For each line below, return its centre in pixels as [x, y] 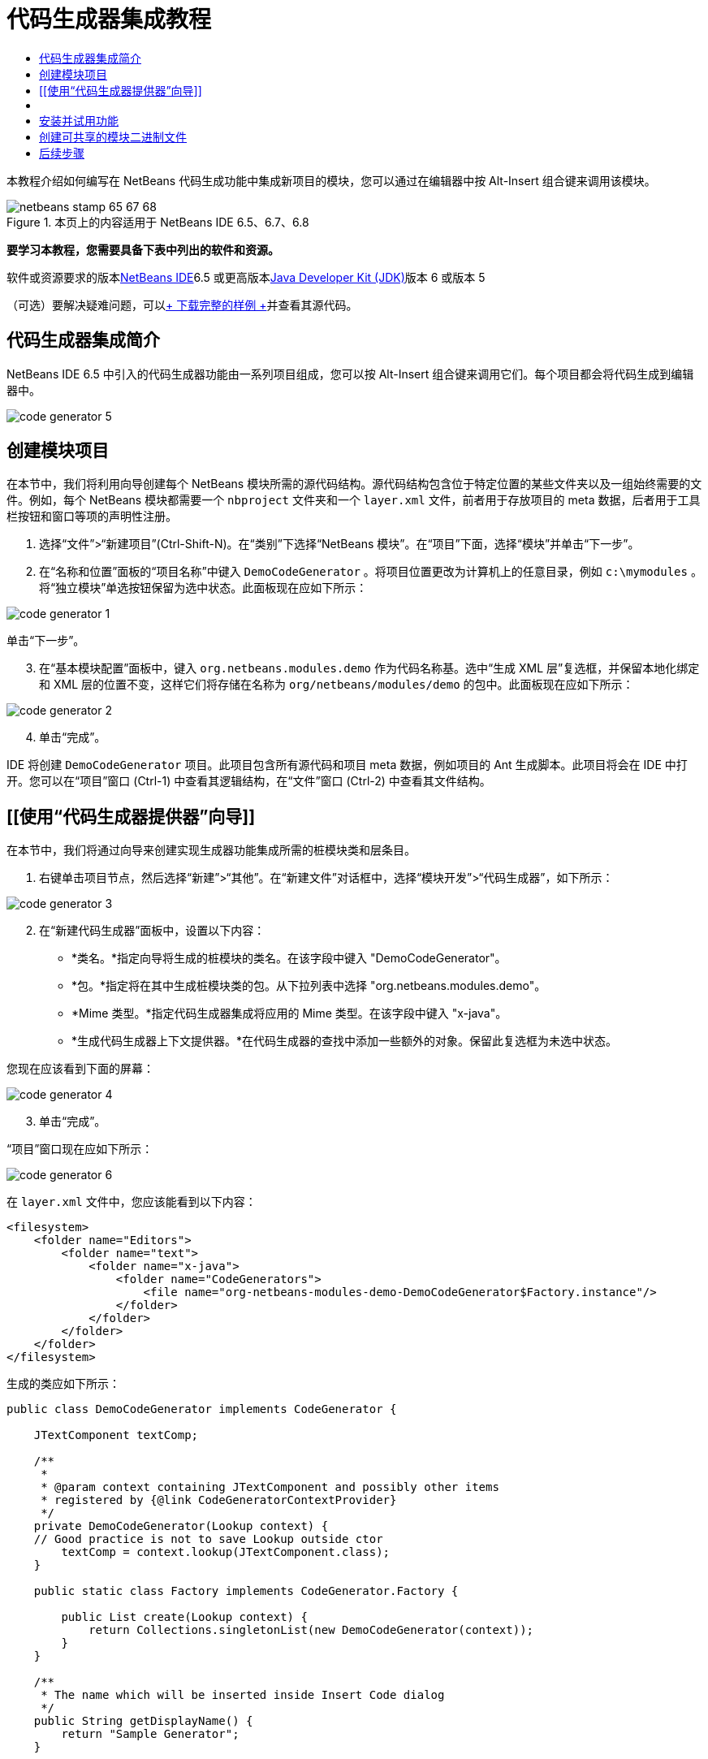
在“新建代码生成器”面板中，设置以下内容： [152, 931]
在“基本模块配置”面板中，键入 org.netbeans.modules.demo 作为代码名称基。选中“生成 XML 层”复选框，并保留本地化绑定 [369, 668]
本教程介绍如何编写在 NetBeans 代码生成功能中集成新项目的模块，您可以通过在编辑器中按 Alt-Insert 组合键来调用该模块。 [331, 180]
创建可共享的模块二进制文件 [113, 136]
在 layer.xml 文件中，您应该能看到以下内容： [132, 1202]
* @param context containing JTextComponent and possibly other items [270, 1487]
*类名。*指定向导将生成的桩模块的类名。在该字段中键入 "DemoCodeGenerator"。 [289, 958]
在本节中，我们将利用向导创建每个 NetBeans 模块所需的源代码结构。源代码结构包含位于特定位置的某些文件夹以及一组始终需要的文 [354, 484]
